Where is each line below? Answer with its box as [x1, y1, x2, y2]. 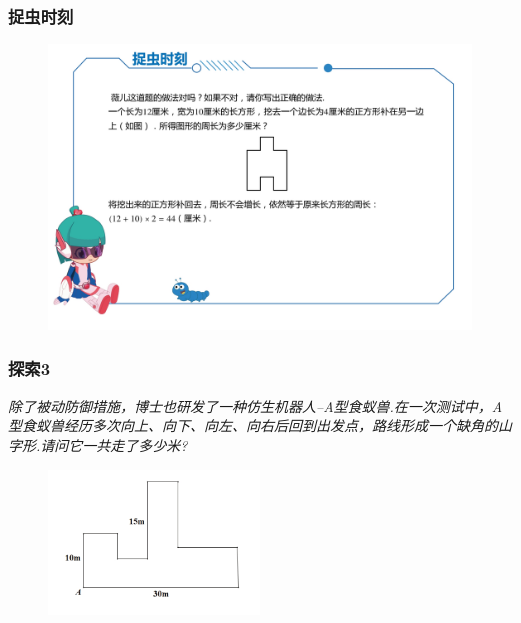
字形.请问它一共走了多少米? [8, 434, 188, 455]
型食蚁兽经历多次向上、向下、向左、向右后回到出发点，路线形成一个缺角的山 [8, 415, 512, 436]
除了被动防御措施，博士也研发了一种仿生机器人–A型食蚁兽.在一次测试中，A [8, 395, 503, 416]
